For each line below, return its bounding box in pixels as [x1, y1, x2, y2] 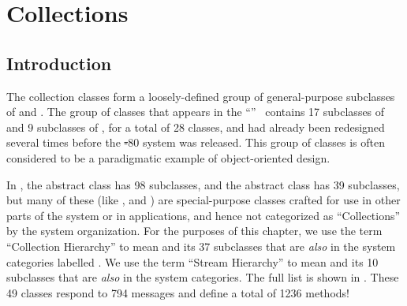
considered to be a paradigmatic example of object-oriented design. [6, 149, 330, 166]
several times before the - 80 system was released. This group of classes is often [6, 134, 386, 151]
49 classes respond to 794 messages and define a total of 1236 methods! [6, 284, 349, 300]
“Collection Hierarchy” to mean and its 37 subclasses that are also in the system [6, 237, 396, 254]
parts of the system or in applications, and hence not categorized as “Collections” [6, 207, 401, 223]
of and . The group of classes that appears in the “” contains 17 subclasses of [6, 103, 385, 120]
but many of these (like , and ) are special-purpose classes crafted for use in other [6, 192, 401, 208]
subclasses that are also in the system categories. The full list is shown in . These [6, 269, 399, 285]
